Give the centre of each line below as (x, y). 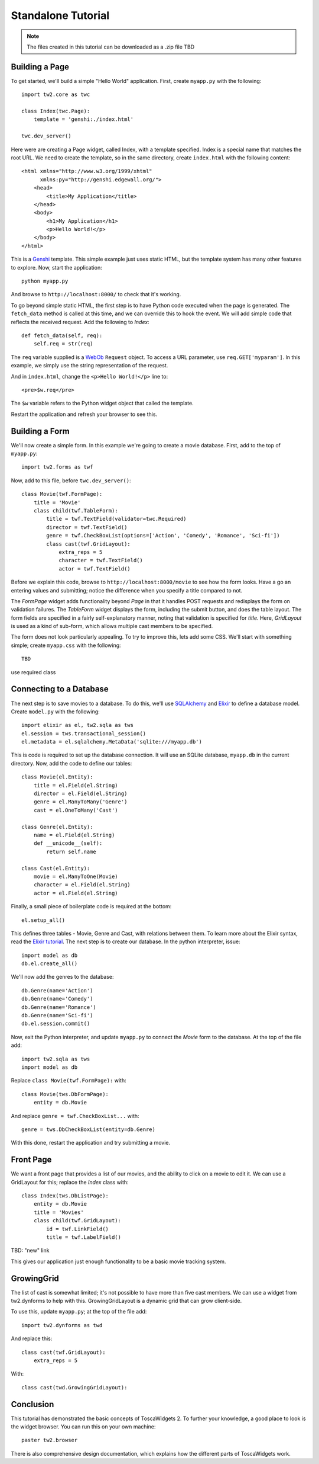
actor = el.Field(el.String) (76, 893)
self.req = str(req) (63, 344)
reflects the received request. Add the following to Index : (80, 322)
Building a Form (40, 431)
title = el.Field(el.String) (76, 785)
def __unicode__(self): (68, 843)
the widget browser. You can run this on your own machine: (83, 1427)
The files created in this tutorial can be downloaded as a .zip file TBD (111, 47)
